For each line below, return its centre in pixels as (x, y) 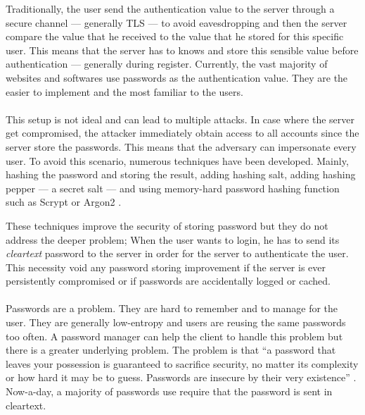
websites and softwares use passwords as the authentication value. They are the (177, 77)
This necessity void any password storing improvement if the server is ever (166, 267)
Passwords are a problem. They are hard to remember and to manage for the (172, 308)
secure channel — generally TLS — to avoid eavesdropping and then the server (177, 22)
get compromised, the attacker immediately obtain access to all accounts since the (182, 133)
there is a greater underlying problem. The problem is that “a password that (171, 350)
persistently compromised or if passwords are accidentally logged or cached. (168, 281)
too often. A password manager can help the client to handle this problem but (174, 336)
